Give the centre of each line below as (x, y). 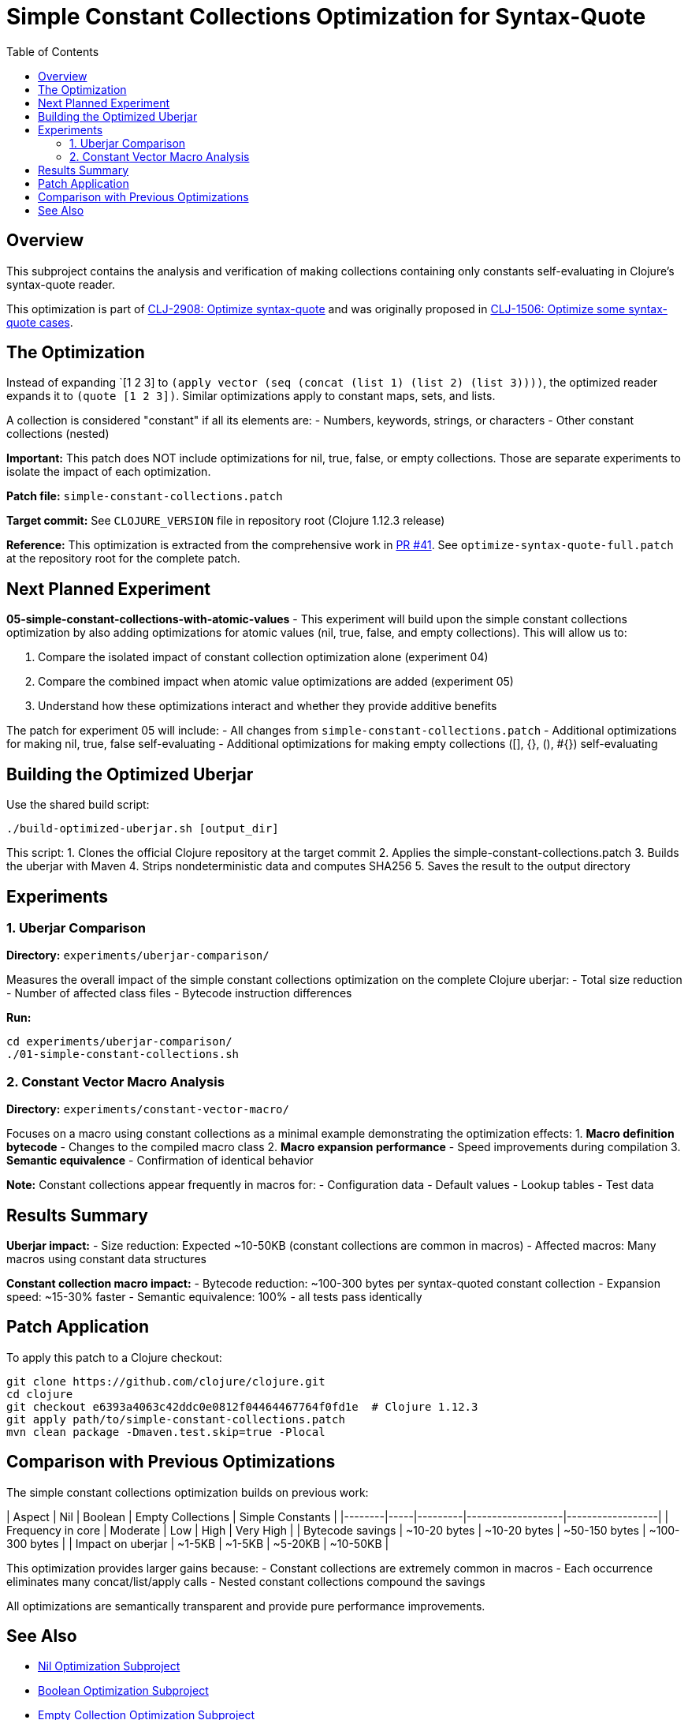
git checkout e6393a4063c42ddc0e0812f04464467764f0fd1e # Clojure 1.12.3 (242, 1406)
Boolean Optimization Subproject (123, 1691)
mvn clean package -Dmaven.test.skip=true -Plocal (166, 1432)
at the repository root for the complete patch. (123, 559)
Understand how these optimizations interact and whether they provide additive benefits (268, 706)
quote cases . (40, 322)
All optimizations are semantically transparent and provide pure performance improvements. (246, 1606)
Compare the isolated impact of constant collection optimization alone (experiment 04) (263, 657)
